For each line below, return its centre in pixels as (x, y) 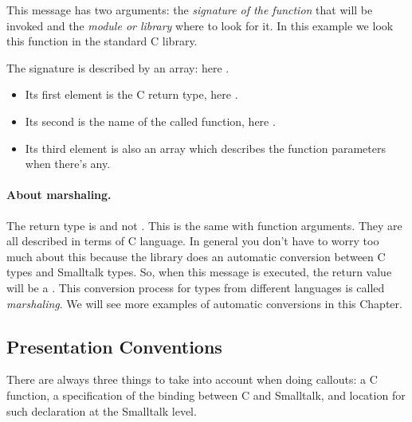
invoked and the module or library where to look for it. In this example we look (200, 25)
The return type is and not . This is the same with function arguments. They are (204, 225)
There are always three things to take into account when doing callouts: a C (192, 379)
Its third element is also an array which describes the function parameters (205, 148)
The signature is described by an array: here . (118, 67)
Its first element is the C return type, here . (131, 94)
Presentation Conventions (114, 346)
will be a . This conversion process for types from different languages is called (196, 287)
